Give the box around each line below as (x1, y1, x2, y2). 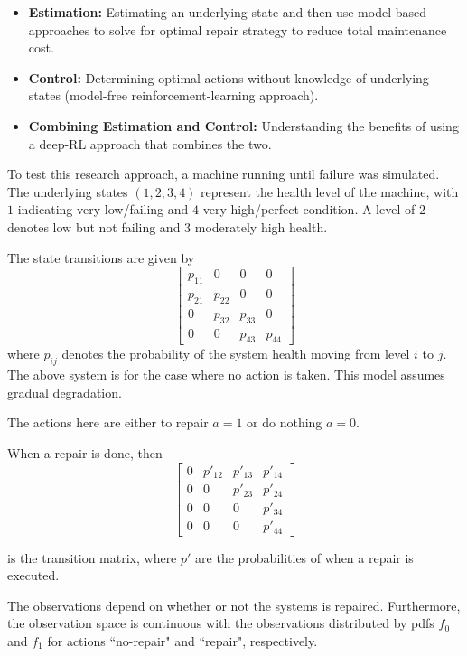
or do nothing (247, 413, 322, 432)
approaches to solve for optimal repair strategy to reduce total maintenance (28, 20, 447, 39)
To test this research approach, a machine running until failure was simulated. (7, 164, 440, 183)
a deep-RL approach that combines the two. (28, 134, 272, 153)
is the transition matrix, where (7, 548, 177, 567)
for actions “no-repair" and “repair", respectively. (47, 631, 318, 650)
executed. (7, 566, 60, 585)
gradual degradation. (7, 382, 122, 401)
